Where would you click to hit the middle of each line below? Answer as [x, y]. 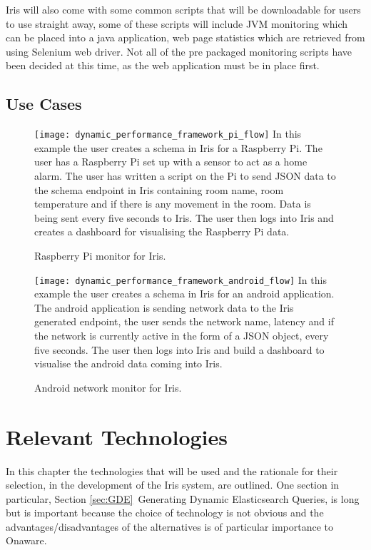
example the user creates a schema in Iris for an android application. [184, 294]
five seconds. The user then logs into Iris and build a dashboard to [179, 349]
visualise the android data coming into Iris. [128, 363]
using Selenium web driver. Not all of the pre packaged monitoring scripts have [179, 51]
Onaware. [26, 540]
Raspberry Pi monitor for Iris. [100, 255]
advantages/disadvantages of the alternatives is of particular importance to [170, 526]
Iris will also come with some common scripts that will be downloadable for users [183, 9]
